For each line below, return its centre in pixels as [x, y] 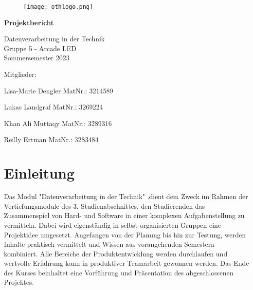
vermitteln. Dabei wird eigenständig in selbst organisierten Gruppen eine [113, 225]
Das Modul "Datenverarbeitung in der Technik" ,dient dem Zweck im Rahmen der [126, 196]
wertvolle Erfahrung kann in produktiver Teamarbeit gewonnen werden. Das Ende [126, 263]
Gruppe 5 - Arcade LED [40, 48]
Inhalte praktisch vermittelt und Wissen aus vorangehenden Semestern [109, 244]
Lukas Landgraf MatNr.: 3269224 [54, 107]
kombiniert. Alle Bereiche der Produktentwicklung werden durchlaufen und [116, 253]
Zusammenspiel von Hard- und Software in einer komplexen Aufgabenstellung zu [124, 215]
